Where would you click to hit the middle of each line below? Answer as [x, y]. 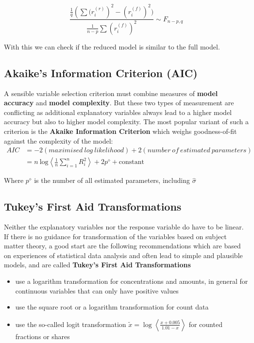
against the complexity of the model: [59, 140]
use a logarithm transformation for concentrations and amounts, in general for [132, 281]
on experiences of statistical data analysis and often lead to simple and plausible [123, 255]
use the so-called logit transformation [71, 324]
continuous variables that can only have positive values [97, 290]
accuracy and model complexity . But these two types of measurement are [119, 103]
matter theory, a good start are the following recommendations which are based [122, 246]
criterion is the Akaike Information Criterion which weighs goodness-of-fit [120, 131]
